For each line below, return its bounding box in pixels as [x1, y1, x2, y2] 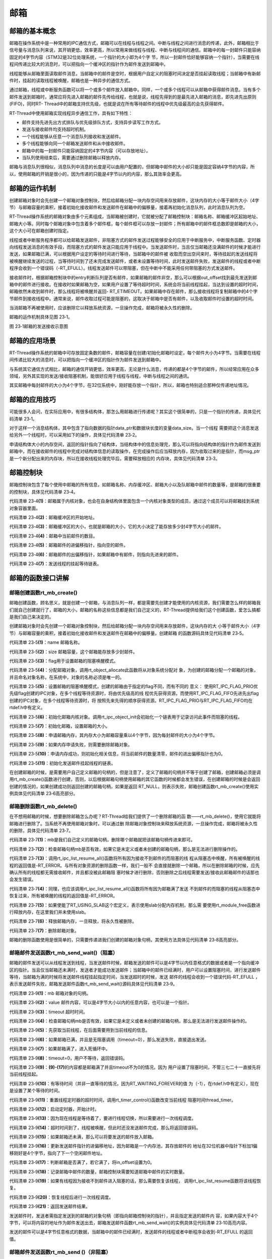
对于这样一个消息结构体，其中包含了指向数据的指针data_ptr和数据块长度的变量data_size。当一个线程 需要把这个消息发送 [9, 425, 259, 431]
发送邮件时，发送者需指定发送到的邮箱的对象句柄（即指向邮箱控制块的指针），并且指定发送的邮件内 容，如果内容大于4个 [9, 1213, 258, 1219]
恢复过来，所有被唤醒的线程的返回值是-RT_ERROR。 [9, 893, 118, 899]
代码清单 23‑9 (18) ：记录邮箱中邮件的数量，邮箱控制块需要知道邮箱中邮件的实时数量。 [9, 1168, 187, 1174]
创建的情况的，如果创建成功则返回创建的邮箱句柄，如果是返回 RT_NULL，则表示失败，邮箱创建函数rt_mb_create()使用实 [9, 783, 259, 789]
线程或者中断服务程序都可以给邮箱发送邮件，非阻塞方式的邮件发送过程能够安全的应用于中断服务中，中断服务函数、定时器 [9, 237, 261, 243]
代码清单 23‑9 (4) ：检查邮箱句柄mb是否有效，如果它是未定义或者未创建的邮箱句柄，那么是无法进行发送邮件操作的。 [9, 1018, 249, 1024]
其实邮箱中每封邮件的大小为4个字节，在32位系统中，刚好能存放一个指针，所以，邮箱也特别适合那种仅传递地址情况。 [9, 382, 252, 388]
